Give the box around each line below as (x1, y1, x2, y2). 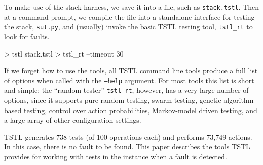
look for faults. (4, 31, 50, 41)
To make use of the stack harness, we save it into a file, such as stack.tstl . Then (4, 2, 259, 12)
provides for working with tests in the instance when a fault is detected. (4, 151, 227, 161)
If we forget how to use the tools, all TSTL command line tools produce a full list (4, 65, 258, 76)
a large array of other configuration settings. (4, 115, 141, 125)
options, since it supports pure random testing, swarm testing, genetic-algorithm (4, 95, 254, 105)
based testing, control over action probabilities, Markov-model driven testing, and (4, 104, 257, 115)
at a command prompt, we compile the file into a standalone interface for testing (4, 11, 255, 22)
